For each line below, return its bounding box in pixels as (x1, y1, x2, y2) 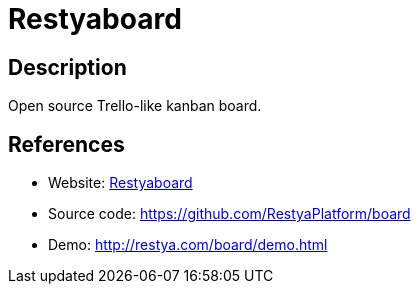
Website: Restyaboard (48, 174, 193, 192)
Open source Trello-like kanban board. (8, 97, 262, 115)
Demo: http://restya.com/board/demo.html (48, 236, 328, 254)
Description (8, 54, 127, 80)
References (8, 131, 125, 157)
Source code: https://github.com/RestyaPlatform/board (48, 205, 411, 223)
